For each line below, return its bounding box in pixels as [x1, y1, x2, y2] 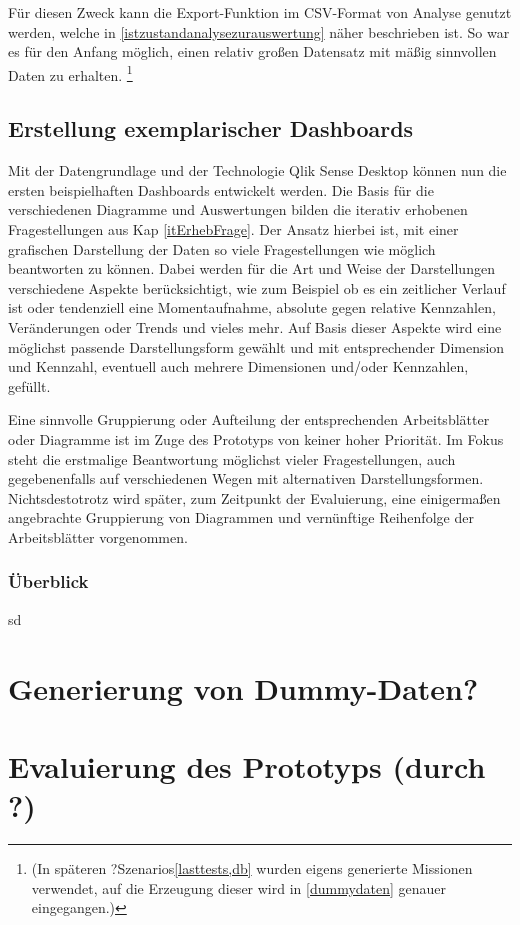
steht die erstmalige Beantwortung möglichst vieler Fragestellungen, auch [8, 448, 456, 469]
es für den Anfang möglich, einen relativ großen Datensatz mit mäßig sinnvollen [8, 41, 497, 62]
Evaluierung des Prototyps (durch [8, 745, 486, 786]
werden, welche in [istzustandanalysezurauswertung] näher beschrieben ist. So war [8, 21, 510, 42]
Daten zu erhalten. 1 [8, 61, 133, 85]
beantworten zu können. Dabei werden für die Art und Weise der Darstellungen [8, 258, 495, 279]
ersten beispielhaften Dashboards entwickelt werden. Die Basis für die [8, 179, 434, 200]
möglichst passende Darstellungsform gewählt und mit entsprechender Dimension [8, 336, 505, 357]
